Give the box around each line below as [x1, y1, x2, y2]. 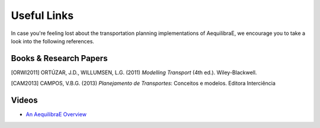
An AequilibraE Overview [25, 111, 87, 118]
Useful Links [11, 9, 74, 22]
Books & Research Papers [11, 53, 108, 63]
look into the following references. [11, 37, 95, 44]
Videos [11, 95, 38, 105]
